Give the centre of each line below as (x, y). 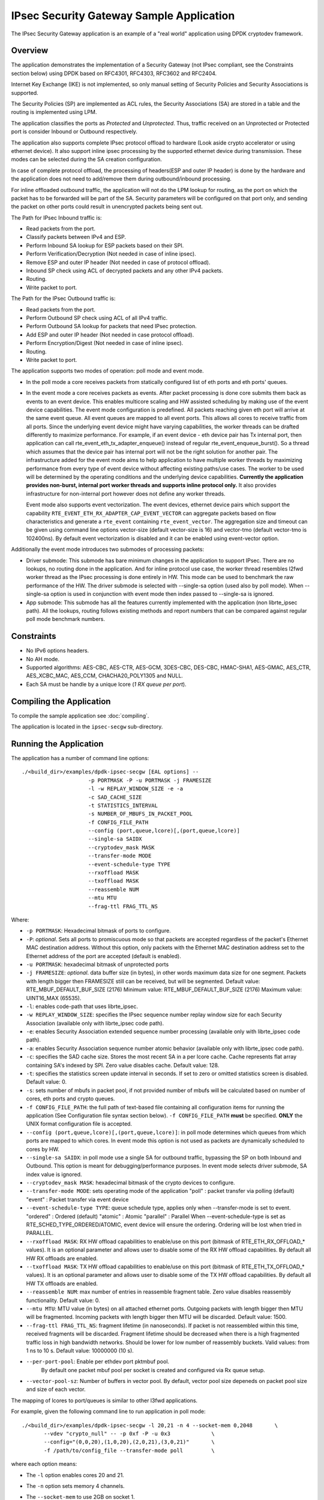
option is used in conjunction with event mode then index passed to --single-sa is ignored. (162, 594)
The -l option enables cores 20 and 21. (75, 1475)
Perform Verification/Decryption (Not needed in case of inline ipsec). (111, 254)
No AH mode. (43, 659)
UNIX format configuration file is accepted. (79, 1124)
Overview (30, 51)
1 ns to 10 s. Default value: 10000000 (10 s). (80, 1351)
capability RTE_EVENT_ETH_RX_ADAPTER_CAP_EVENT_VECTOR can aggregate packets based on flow (151, 513)
